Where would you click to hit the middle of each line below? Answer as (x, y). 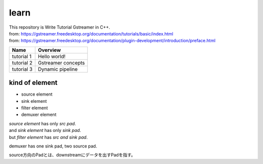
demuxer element (39, 115)
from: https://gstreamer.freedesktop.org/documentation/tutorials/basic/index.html (91, 33)
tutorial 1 (22, 56)
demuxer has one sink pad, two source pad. (53, 146)
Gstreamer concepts (61, 63)
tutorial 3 (22, 69)
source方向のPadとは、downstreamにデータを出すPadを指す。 (72, 155)
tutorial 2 (22, 63)
